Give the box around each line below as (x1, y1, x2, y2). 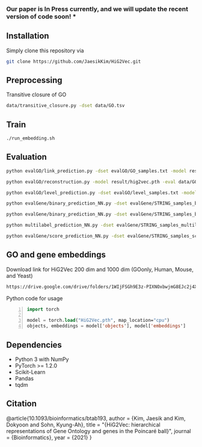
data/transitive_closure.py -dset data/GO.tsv (6, 103, 125, 109)
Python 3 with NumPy (14, 356, 69, 363)
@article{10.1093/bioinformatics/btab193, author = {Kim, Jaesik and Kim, (6, 415, 186, 422)
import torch (26, 306, 60, 312)
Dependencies (6, 339, 62, 350)
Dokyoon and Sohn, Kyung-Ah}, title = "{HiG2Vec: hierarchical (6, 421, 161, 428)
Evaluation (6, 152, 47, 162)
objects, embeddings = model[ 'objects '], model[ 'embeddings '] (26, 323, 186, 329)
